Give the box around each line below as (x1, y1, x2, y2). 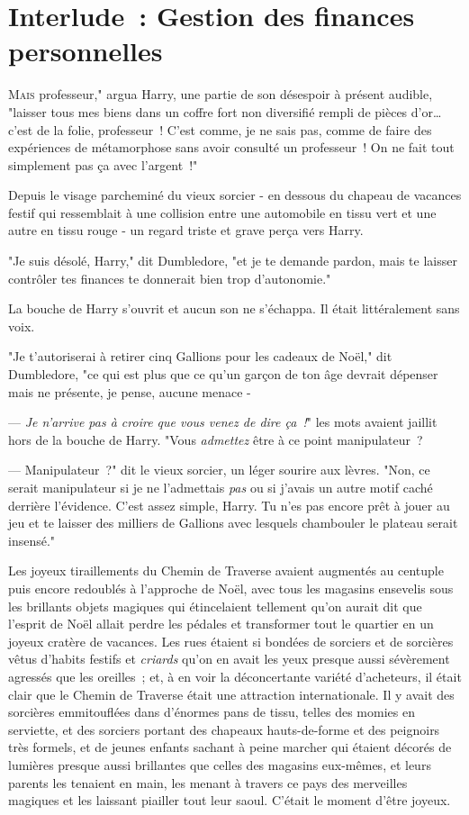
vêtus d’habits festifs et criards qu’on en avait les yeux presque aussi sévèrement (8, 649, 450, 668)
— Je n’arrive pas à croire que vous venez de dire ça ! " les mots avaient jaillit (8, 412, 437, 431)
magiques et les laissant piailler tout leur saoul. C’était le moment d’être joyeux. (8, 791, 451, 810)
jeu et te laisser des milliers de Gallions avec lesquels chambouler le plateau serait (8, 513, 458, 532)
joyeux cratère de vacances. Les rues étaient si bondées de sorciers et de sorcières (8, 631, 454, 650)
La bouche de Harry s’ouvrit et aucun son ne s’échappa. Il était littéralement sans (8, 299, 460, 318)
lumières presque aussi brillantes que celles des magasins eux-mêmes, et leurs (8, 755, 431, 774)
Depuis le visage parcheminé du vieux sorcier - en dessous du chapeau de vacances (8, 186, 462, 204)
